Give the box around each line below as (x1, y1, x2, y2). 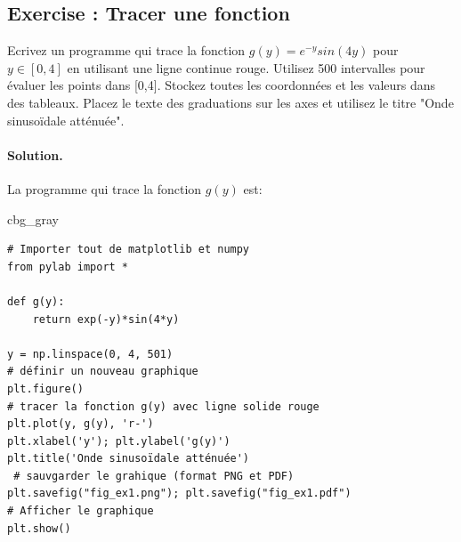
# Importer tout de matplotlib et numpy (7, 243, 250, 256)
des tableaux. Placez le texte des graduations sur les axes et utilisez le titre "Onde (7, 93, 454, 111)
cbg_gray (7, 209, 59, 228)
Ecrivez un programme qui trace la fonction (7, 41, 246, 60)
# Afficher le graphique (7, 505, 154, 518)
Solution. (7, 145, 63, 164)
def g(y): (7, 295, 65, 308)
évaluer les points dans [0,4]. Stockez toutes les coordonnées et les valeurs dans (7, 76, 436, 94)
